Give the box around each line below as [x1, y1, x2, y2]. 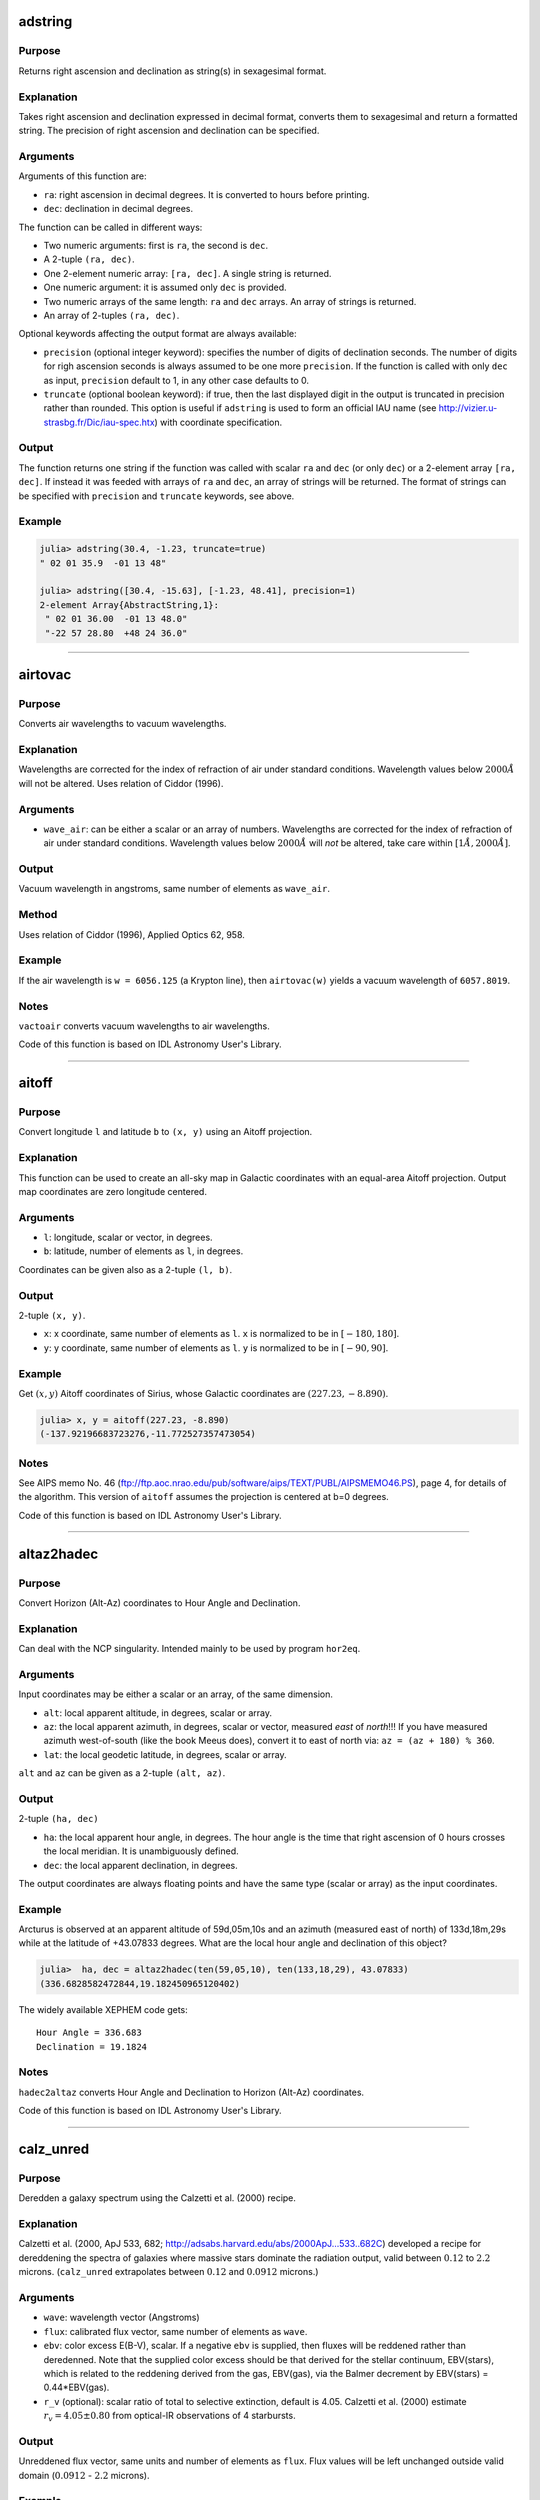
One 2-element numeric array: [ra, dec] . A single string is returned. [43, 267, 332, 279]
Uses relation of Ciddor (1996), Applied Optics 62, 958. [18, 928, 245, 940]
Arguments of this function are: [18, 170, 147, 182]
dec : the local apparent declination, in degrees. [43, 1859, 239, 1871]
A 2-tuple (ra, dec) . [43, 253, 135, 265]
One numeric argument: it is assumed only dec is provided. [43, 281, 287, 294]
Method [18, 908, 58, 922]
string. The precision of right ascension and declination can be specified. [18, 125, 320, 137]
